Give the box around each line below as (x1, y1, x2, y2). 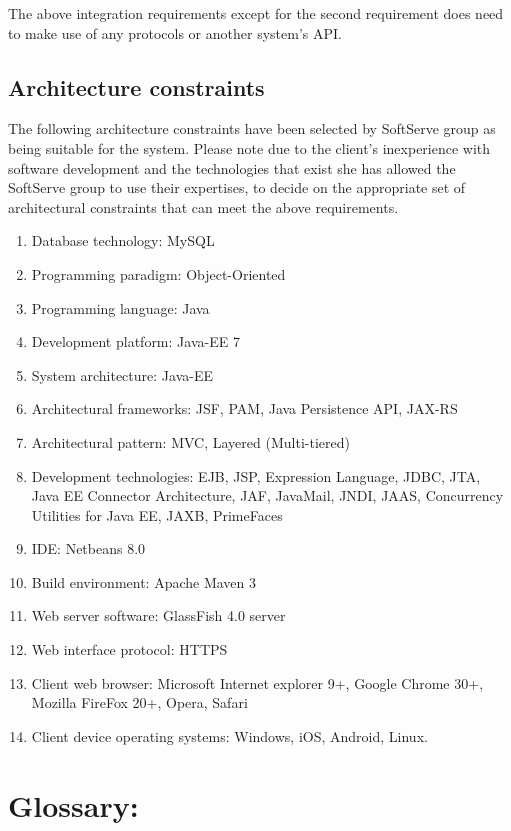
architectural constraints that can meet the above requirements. (8, 196, 399, 217)
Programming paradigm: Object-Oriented (31, 263, 286, 284)
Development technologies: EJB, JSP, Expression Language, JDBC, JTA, (31, 465, 481, 486)
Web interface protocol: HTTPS (31, 639, 228, 660)
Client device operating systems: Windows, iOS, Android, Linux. (31, 725, 428, 746)
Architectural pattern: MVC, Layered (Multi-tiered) (31, 431, 350, 452)
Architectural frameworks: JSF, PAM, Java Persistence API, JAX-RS (31, 398, 458, 419)
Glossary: (8, 784, 139, 825)
